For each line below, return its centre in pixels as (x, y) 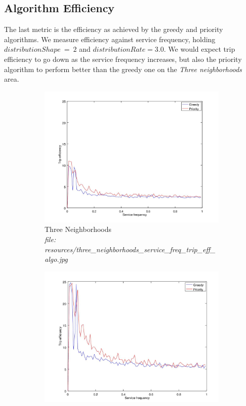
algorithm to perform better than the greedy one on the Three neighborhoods (123, 69)
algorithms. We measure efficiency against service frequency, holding (110, 39)
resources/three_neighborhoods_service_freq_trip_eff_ (130, 249)
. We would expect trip (199, 49)
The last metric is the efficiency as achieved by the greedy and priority (114, 29)
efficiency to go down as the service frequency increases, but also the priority (123, 59)
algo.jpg (56, 259)
